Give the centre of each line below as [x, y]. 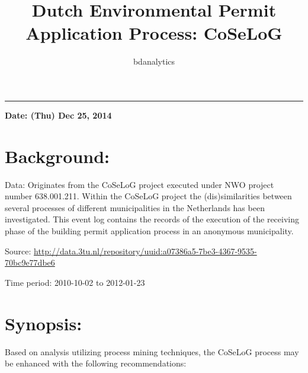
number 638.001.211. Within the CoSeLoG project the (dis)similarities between [148, 196]
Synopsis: [44, 323]
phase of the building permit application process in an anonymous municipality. [149, 231]
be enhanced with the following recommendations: [96, 363]
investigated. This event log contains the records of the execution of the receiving [152, 219]
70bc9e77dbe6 [30, 262]
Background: [57, 156]
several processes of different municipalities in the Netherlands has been [135, 207]
